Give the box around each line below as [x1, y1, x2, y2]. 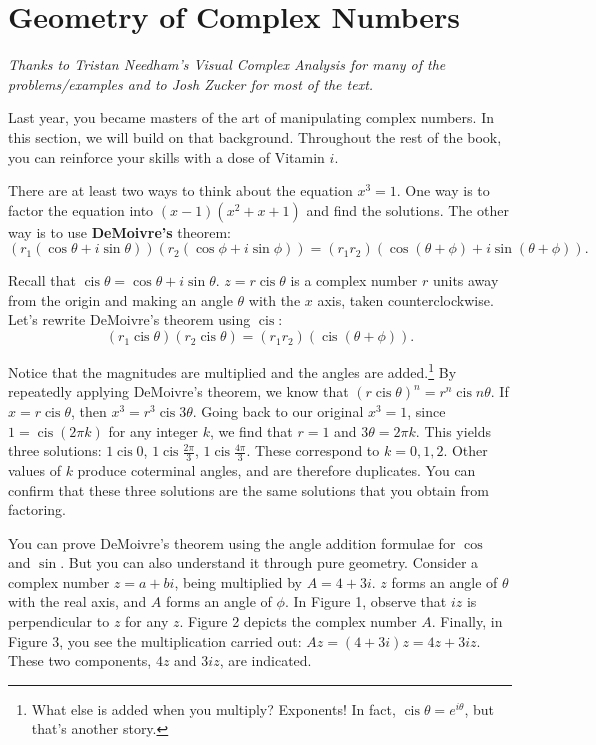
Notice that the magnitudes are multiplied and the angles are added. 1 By [8, 359, 457, 382]
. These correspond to [246, 440, 380, 461]
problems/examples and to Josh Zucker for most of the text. [8, 73, 374, 94]
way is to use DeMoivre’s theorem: [8, 221, 231, 242]
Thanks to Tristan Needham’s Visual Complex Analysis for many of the [8, 54, 446, 75]
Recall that [8, 270, 76, 291]
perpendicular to [8, 611, 110, 632]
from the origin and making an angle [8, 289, 233, 310]
